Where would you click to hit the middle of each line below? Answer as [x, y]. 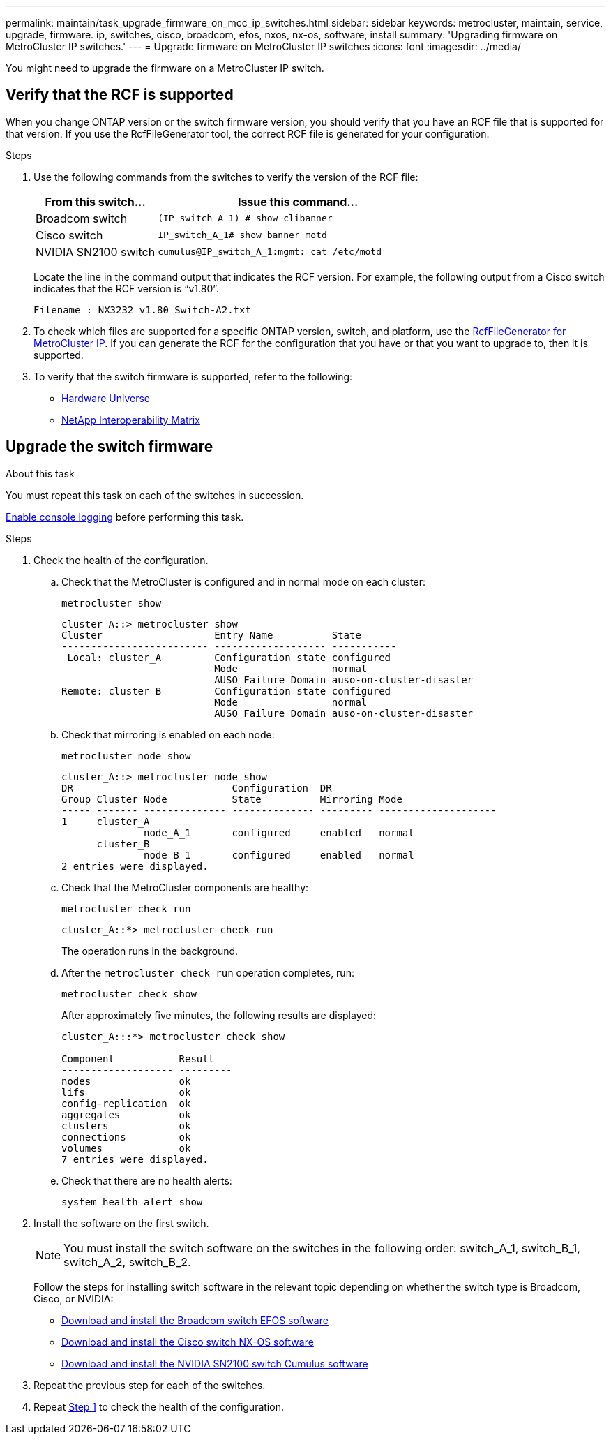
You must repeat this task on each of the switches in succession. [155, 495]
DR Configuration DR [197, 788]
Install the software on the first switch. [121, 1223]
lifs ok [126, 1092]
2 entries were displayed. [135, 866]
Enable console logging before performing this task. [125, 517]
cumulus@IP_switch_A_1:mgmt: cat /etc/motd [270, 252]
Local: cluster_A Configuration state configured [229, 657]
